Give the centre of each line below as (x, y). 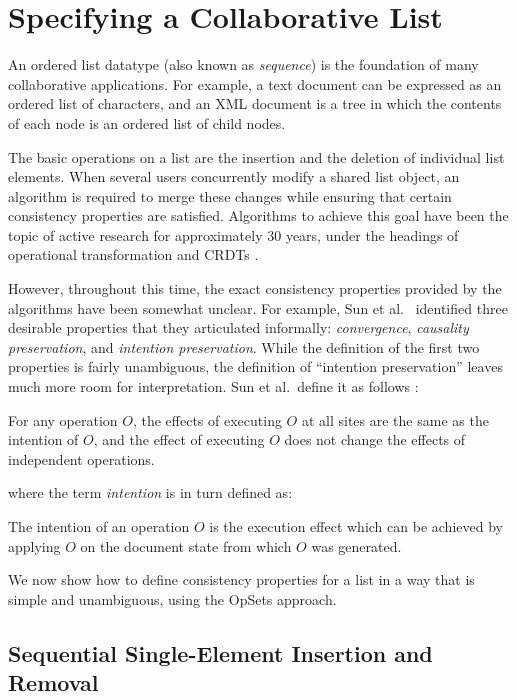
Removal (53, 682)
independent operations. (81, 458)
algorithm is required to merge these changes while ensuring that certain (230, 195)
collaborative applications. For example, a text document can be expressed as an (255, 83)
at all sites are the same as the (395, 419)
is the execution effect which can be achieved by (356, 526)
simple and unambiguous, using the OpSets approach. (172, 598)
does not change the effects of (375, 439)
